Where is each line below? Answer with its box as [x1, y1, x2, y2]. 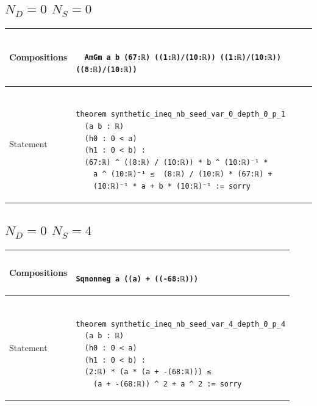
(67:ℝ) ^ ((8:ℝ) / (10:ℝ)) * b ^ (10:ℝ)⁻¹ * [84, 158, 268, 167]
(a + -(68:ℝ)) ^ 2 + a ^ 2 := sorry [93, 379, 242, 388]
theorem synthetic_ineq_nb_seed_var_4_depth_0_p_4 [76, 319, 286, 328]
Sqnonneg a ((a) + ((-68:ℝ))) [76, 275, 198, 284]
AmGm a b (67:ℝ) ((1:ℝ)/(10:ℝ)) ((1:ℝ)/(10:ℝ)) [84, 53, 281, 62]
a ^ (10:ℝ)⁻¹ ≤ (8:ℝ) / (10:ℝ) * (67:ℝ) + [93, 170, 272, 179]
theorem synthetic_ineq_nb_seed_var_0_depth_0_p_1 [76, 110, 286, 119]
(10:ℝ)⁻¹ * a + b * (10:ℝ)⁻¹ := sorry [93, 181, 251, 190]
